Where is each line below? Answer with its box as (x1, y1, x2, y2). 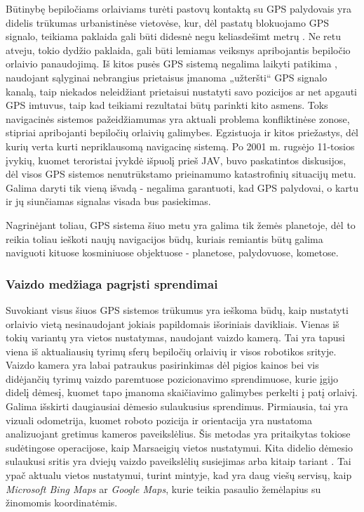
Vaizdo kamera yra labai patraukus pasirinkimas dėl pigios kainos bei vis (6, 357, 319, 372)
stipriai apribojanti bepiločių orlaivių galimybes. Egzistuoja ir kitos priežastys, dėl (6, 125, 358, 140)
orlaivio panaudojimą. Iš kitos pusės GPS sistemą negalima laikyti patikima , (6, 56, 337, 71)
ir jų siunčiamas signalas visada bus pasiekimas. (6, 194, 211, 209)
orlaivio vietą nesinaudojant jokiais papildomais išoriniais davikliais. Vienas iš (6, 316, 339, 331)
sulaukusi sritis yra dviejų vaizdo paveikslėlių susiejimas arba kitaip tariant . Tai (6, 454, 351, 468)
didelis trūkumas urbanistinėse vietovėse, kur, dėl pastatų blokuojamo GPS (6, 15, 329, 29)
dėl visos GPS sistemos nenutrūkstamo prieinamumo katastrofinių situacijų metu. (6, 166, 356, 181)
